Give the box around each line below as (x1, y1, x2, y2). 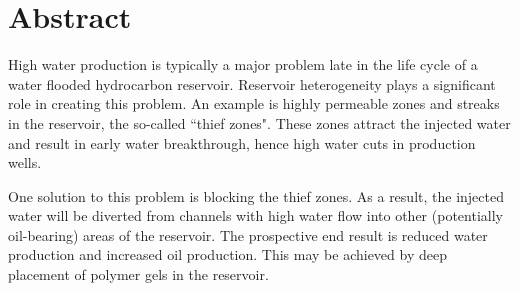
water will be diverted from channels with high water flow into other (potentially (8, 205, 503, 226)
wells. (8, 152, 42, 173)
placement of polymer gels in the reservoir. (8, 264, 269, 285)
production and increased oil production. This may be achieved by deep (8, 244, 447, 265)
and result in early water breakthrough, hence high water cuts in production (8, 132, 476, 153)
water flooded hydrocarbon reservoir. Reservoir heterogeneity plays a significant (8, 73, 496, 94)
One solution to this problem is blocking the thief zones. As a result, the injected (8, 185, 504, 206)
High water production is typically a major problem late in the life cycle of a (8, 54, 478, 75)
